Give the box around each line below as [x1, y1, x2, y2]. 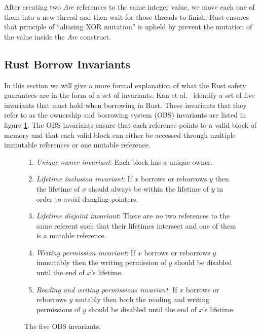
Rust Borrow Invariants [4, 56, 130, 71]
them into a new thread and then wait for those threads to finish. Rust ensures [4, 11, 249, 22]
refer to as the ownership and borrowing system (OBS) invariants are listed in [4, 109, 246, 120]
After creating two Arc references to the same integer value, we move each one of [4, 2, 255, 12]
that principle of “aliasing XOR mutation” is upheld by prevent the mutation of [4, 21, 252, 32]
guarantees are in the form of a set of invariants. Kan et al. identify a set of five [4, 90, 255, 100]
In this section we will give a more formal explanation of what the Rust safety [4, 80, 246, 90]
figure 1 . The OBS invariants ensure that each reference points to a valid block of [4, 119, 256, 130]
